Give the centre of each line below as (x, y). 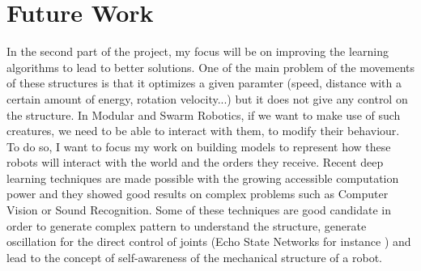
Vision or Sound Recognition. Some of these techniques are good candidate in (199, 210)
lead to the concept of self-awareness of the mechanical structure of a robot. (194, 257)
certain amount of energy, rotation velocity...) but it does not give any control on (207, 98)
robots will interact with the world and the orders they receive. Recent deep (195, 162)
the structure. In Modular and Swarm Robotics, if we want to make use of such (204, 114)
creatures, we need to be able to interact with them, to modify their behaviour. (203, 131)
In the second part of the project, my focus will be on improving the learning (198, 51)
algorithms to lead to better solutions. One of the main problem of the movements (211, 67)
